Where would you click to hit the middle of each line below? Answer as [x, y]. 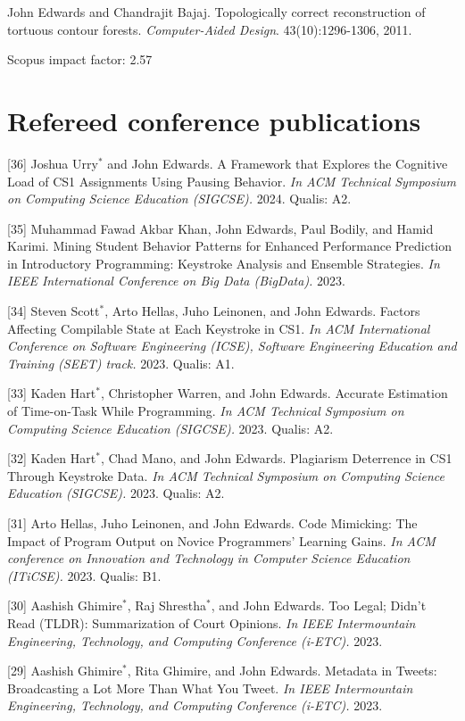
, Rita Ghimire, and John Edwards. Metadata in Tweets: [282, 671]
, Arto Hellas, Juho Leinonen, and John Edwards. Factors [262, 311]
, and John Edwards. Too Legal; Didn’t [319, 605]
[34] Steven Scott [54, 311]
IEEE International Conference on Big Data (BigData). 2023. [176, 281]
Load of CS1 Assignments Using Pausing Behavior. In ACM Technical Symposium [232, 181]
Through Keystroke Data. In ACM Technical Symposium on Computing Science [226, 475]
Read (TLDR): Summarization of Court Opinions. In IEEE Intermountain [212, 622]
